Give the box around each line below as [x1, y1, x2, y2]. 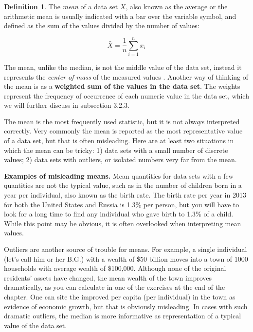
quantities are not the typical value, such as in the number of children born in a [4, 180, 242, 190]
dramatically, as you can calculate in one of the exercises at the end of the [4, 282, 225, 292]
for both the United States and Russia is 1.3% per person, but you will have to [4, 199, 239, 209]
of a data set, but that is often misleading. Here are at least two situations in [4, 135, 234, 146]
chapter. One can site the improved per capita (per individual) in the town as [4, 291, 235, 301]
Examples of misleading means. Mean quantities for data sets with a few [4, 170, 234, 181]
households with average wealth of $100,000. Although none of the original [4, 263, 226, 273]
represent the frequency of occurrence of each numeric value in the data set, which [4, 90, 249, 100]
